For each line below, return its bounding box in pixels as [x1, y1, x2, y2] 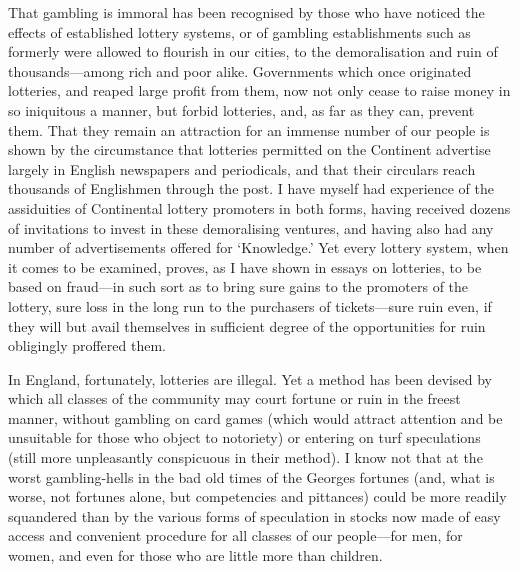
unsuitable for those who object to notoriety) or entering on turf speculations [8, 427, 481, 448]
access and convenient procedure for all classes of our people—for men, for [8, 525, 463, 546]
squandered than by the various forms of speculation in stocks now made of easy [8, 505, 501, 526]
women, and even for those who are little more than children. [8, 545, 383, 566]
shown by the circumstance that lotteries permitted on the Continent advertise [8, 139, 491, 160]
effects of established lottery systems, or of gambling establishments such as [8, 21, 471, 42]
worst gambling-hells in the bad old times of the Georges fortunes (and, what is [8, 466, 495, 487]
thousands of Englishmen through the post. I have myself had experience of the [8, 178, 495, 199]
